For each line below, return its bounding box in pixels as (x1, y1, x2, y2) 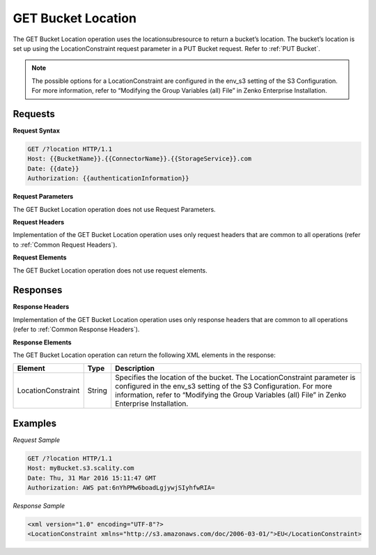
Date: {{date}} (27, 165, 79, 172)
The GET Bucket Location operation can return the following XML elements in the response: (13, 351, 276, 359)
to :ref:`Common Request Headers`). (13, 241, 118, 249)
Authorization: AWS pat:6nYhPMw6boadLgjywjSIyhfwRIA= (27, 484, 215, 492)
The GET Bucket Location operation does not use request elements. (13, 266, 208, 275)
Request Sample (13, 436, 61, 444)
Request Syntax (13, 126, 61, 135)
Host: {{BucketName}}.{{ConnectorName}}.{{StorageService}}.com (27, 155, 252, 163)
